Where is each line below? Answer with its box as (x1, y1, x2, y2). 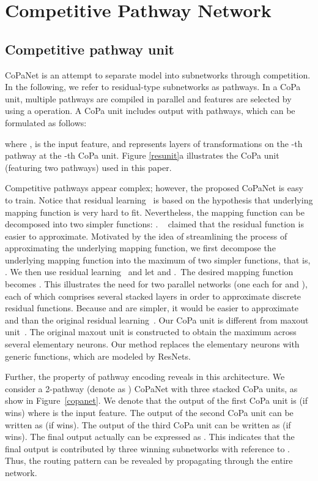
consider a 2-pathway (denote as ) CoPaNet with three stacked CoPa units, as (5, 382, 298, 395)
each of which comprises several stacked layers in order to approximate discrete (5, 289, 301, 302)
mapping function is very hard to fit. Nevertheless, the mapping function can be (5, 205, 305, 218)
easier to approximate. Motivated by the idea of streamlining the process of (5, 229, 287, 242)
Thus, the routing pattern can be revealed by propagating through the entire (5, 454, 293, 467)
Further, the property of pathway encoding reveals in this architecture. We (5, 370, 285, 383)
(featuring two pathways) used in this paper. (5, 161, 172, 173)
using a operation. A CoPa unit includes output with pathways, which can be (5, 104, 295, 117)
